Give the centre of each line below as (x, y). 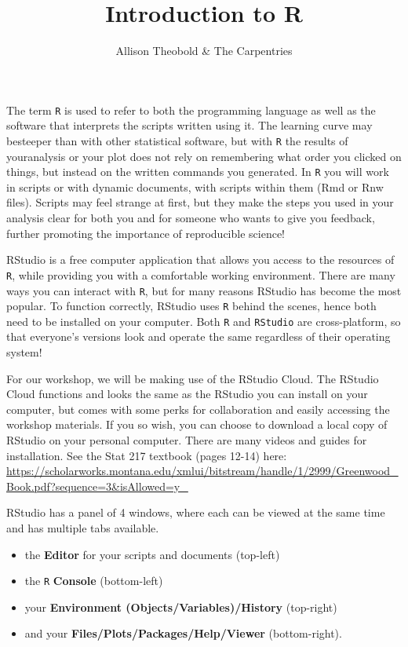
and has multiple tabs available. (83, 528)
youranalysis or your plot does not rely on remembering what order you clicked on (204, 156)
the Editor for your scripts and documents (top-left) (152, 554)
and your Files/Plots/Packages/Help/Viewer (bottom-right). (183, 633)
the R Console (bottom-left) (94, 581)
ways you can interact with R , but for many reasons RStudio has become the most (204, 290)
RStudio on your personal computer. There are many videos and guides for (187, 440)
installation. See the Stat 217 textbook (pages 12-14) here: (147, 455)
